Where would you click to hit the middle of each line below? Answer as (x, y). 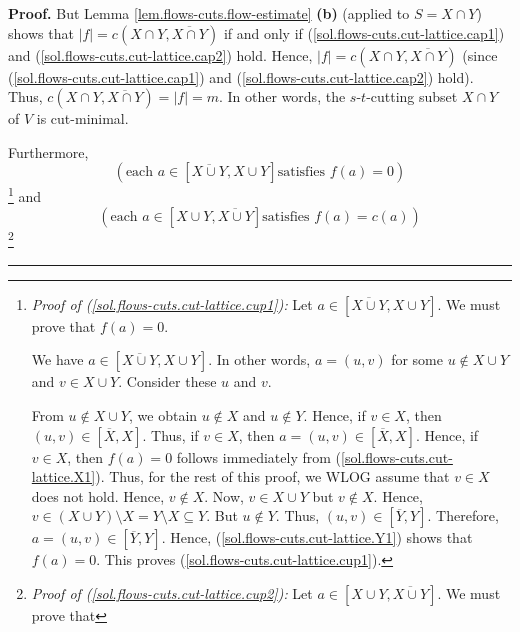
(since (480, 54)
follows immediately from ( (259, 456)
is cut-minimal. (82, 118)
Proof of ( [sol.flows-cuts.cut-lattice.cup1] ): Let (172, 303)
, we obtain (163, 415)
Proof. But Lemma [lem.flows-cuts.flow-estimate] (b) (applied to (209, 13)
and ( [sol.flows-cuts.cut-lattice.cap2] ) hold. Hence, (160, 54)
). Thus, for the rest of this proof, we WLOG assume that (272, 476)
